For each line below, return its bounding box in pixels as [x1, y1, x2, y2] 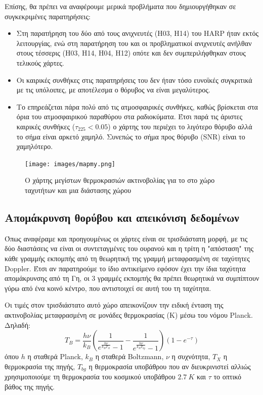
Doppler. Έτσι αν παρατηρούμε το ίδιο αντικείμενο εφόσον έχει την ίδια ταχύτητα [5, 263, 246, 273]
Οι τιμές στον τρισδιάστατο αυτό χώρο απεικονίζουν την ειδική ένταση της [5, 300, 224, 310]
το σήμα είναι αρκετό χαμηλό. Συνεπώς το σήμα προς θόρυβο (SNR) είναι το [16, 131, 245, 141]
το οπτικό [213, 371, 241, 382]
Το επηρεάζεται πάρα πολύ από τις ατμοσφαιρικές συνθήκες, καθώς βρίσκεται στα [16, 101, 258, 112]
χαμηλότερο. [16, 141, 53, 152]
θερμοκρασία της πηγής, [5, 361, 75, 371]
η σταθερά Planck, [27, 351, 83, 362]
